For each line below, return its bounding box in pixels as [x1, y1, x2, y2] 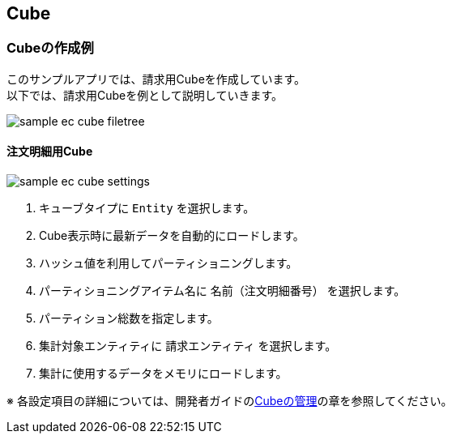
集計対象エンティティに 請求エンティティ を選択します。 [39, 339, 337, 353]
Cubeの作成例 [6, 40, 94, 57]
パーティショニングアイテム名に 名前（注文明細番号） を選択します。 [39, 284, 406, 298]
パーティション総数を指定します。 [39, 311, 219, 326]
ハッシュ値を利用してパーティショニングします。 [39, 256, 298, 271]
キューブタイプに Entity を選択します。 [39, 201, 255, 216]
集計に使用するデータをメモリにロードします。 [39, 366, 288, 381]
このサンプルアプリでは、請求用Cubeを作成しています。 [6, 71, 305, 86]
